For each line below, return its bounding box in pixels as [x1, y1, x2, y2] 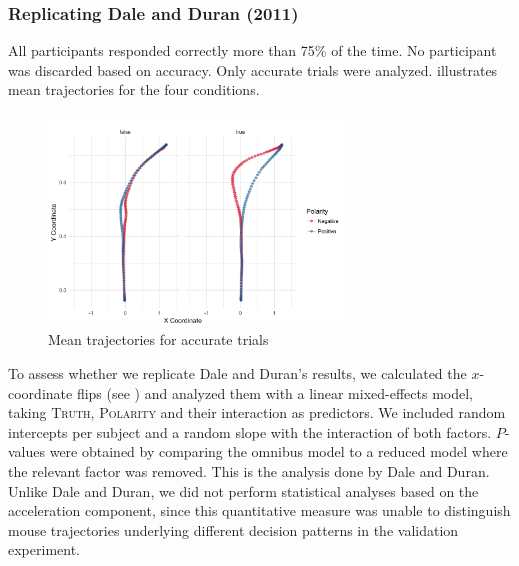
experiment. [8, 539, 80, 560]
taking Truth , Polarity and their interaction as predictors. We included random [8, 402, 506, 423]
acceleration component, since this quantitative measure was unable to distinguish [8, 500, 511, 521]
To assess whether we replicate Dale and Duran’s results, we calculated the [8, 363, 467, 384]
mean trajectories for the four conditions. [8, 79, 260, 100]
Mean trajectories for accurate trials [48, 329, 269, 350]
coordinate [8, 382, 73, 403]
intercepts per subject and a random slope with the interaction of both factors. [8, 421, 492, 442]
